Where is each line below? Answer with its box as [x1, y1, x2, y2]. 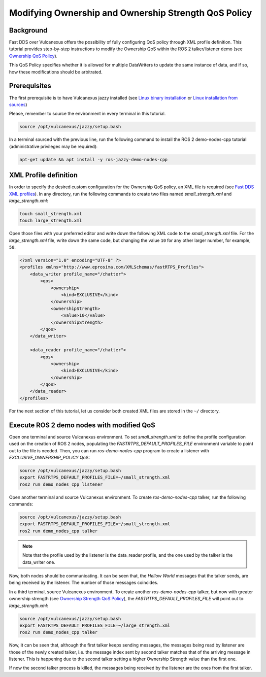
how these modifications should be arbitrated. [9, 69, 103, 75]
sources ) [9, 102, 27, 107]
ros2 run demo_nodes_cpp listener [19, 481, 103, 487]
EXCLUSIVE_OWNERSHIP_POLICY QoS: [9, 454, 90, 460]
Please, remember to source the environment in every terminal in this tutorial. [9, 111, 166, 117]
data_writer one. [22, 559, 56, 565]
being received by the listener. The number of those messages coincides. [9, 579, 159, 586]
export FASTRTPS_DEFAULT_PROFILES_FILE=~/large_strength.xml [19, 622, 170, 628]
